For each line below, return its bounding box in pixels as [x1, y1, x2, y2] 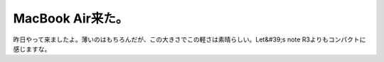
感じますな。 [13, 44, 51, 53]
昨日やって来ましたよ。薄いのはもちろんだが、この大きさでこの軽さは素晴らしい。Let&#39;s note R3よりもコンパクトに [13, 35, 366, 44]
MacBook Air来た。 [13, 11, 129, 26]
